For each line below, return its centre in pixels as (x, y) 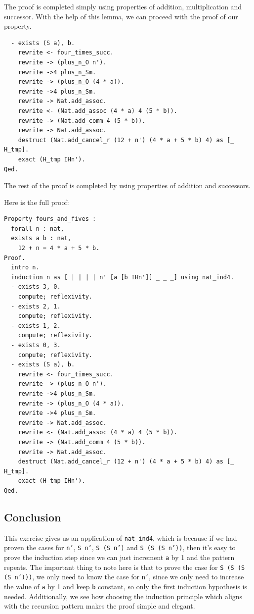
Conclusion (33, 517)
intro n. (25, 268)
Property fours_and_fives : (50, 219)
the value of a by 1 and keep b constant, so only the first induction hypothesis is (126, 586)
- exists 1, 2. (36, 326)
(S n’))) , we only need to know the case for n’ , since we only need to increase (124, 577)
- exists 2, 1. (36, 306)
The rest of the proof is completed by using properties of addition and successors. (127, 185)
